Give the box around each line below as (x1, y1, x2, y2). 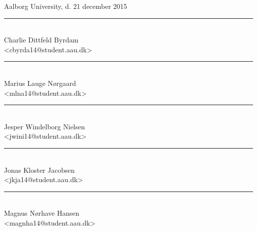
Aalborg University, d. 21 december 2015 (4, 1, 128, 11)
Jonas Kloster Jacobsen (4, 164, 75, 175)
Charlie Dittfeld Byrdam (4, 35, 79, 45)
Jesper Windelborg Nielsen (4, 121, 85, 131)
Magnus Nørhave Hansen (4, 208, 80, 218)
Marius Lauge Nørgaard (4, 77, 76, 88)
